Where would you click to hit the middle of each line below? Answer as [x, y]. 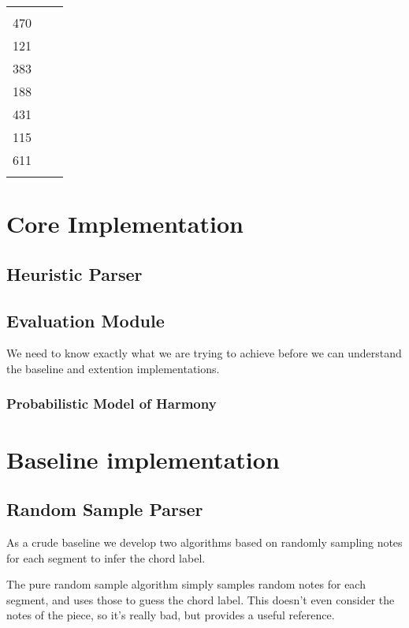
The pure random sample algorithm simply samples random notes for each [186, 584]
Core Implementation [125, 224]
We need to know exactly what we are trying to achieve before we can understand [204, 353]
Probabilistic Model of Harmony [112, 404]
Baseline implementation [143, 459]
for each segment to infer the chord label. [106, 557]
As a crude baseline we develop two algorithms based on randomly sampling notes [204, 542]
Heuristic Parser [74, 273]
